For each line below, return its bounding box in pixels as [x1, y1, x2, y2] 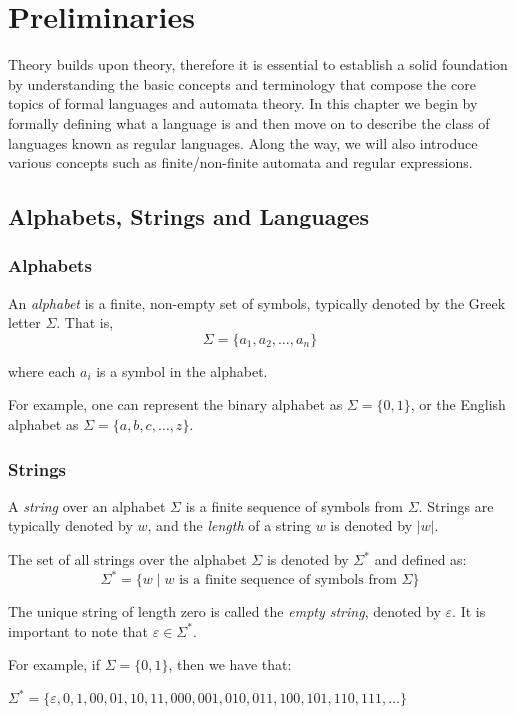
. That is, [56, 312, 114, 333]
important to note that [8, 620, 149, 641]
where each [8, 360, 76, 381]
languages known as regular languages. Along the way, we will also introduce [8, 132, 478, 153]
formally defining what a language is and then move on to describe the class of [8, 112, 490, 133]
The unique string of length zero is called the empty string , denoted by [8, 601, 441, 622]
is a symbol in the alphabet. [96, 360, 268, 381]
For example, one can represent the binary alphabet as [8, 394, 343, 415]
